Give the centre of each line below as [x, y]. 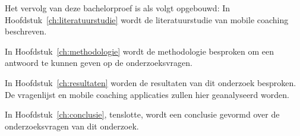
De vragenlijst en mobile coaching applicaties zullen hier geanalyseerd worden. [147, 94]
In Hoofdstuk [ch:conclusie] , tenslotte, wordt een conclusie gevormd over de [142, 114]
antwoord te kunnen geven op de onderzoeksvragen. [99, 63]
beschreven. [26, 31]
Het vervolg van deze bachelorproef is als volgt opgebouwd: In [118, 8]
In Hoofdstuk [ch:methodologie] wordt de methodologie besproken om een [139, 51]
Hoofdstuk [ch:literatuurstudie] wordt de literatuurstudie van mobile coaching [147, 19]
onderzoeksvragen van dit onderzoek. [72, 126]
